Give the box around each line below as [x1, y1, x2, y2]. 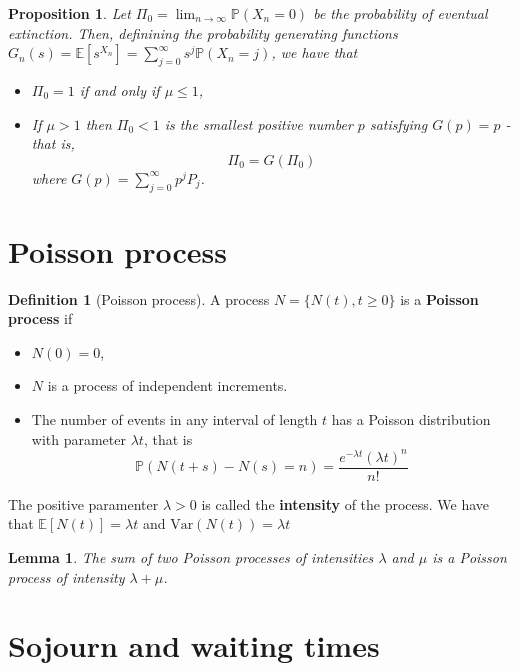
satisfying [369, 113, 428, 134]
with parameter [31, 428, 126, 449]
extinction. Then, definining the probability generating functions [8, 22, 398, 43]
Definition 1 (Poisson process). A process [8, 288, 270, 309]
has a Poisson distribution [331, 409, 491, 430]
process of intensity [8, 566, 125, 587]
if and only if [79, 79, 160, 100]
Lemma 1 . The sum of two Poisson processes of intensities [8, 547, 374, 567]
